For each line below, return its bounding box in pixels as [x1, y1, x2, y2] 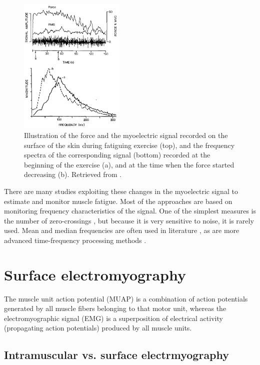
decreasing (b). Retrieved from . [24, 169, 122, 179]
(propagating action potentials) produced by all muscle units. [4, 322, 192, 333]
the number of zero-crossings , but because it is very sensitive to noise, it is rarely [4, 215, 254, 225]
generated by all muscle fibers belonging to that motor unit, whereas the [4, 303, 226, 313]
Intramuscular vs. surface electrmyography [4, 347, 229, 362]
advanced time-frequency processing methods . [4, 234, 146, 245]
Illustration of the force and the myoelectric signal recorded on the [24, 130, 228, 140]
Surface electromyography [4, 264, 186, 284]
